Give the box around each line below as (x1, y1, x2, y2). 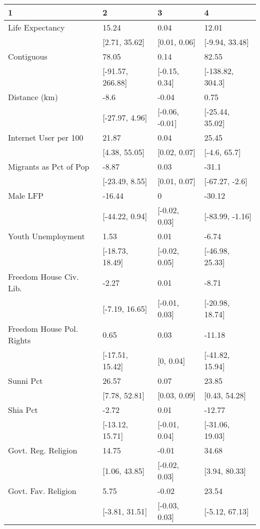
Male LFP (8, 190, 43, 201)
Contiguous (8, 51, 47, 62)
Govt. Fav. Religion (8, 485, 76, 496)
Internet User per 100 (8, 132, 83, 143)
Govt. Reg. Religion (8, 444, 77, 456)
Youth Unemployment (8, 230, 85, 242)
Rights (8, 334, 31, 346)
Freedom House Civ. (8, 271, 79, 282)
